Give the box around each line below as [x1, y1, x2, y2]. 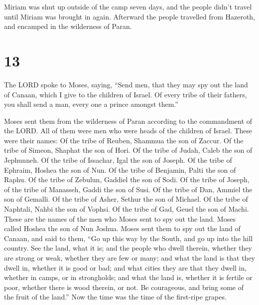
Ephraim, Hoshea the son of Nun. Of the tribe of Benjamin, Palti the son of [4, 164, 236, 175]
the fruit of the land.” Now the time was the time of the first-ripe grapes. [4, 292, 227, 302]
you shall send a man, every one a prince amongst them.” [4, 99, 178, 109]
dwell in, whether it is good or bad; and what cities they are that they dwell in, [4, 262, 247, 273]
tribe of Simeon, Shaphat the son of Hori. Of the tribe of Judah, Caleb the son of [4, 145, 253, 155]
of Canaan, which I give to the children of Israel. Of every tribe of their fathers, [4, 89, 247, 99]
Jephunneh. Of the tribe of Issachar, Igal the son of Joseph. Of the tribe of [4, 155, 232, 165]
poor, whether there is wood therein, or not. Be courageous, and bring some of [4, 282, 244, 292]
